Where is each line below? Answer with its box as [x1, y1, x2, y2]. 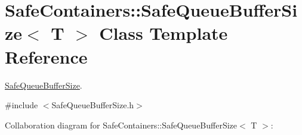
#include [5, 99, 38, 111]
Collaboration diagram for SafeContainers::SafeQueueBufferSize [5, 118, 238, 131]
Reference [5, 44, 88, 68]
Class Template [99, 21, 228, 45]
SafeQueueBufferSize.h [51, 99, 134, 111]
